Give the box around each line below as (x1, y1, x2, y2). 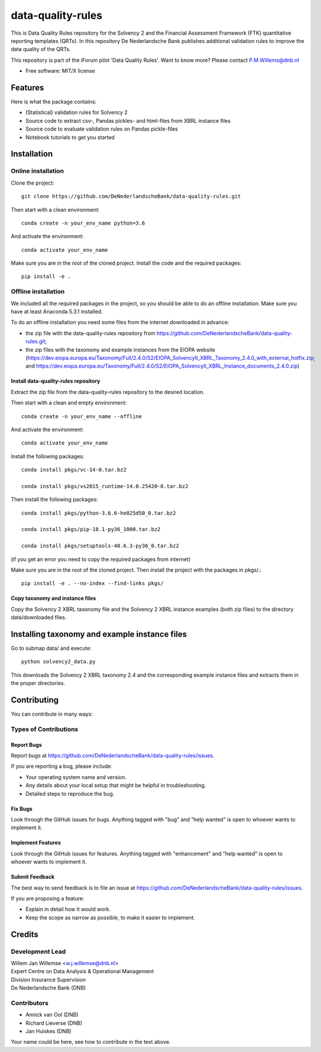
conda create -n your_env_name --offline (21, 413, 142, 420)
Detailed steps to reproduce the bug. (25, 790, 114, 797)
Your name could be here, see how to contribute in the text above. (11, 1038, 171, 1046)
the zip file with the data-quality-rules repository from (25, 329, 156, 336)
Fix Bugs (11, 805, 33, 812)
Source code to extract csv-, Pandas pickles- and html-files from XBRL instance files (25, 117, 231, 124)
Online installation (11, 167, 64, 175)
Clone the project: (11, 179, 55, 186)
